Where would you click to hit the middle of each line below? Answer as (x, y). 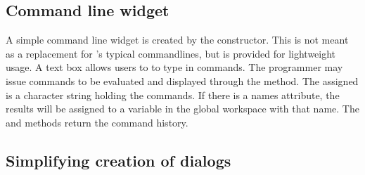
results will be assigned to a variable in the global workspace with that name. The (182, 109)
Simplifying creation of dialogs (119, 160)
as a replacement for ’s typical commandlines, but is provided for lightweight (171, 53)
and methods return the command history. (97, 122)
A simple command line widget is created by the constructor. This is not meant (177, 40)
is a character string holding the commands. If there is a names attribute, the (173, 95)
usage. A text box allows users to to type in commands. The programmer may (174, 67)
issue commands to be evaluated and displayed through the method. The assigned (182, 80)
